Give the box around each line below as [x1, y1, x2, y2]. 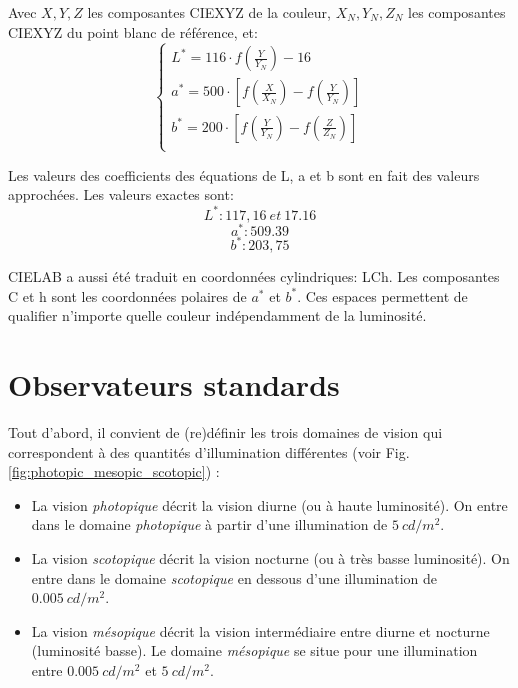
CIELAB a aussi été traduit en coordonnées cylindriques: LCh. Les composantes [8, 266, 500, 287]
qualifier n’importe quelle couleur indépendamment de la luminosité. [8, 305, 427, 326]
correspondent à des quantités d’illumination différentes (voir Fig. [8, 441, 410, 462]
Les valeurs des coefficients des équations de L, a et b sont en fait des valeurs [8, 164, 480, 185]
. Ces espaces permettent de [297, 285, 468, 306]
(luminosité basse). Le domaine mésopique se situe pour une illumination [31, 640, 478, 661]
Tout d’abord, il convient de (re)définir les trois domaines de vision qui [8, 421, 443, 442]
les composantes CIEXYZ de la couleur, [87, 2, 331, 22]
